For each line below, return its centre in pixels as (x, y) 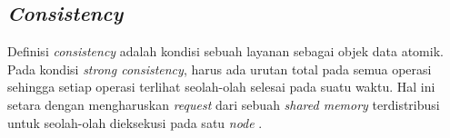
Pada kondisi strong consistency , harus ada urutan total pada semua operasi (220, 69)
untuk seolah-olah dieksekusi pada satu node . (135, 122)
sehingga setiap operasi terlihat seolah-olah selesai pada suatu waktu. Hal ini (221, 87)
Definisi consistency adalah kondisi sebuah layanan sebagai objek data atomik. (225, 51)
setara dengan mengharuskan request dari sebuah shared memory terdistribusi (224, 104)
